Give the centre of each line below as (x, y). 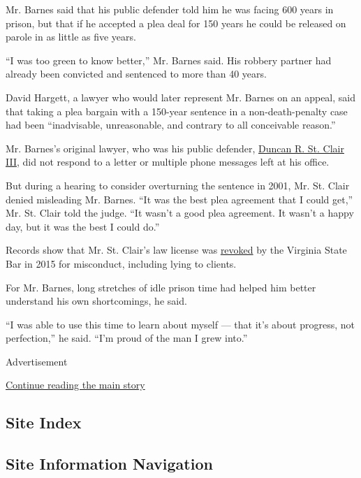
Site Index (44, 422)
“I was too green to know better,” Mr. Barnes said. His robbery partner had (169, 60)
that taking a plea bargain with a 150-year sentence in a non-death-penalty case (177, 111)
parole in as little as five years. (71, 37)
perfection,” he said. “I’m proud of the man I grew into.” (127, 338)
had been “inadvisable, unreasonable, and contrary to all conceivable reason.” (171, 125)
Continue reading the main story (75, 385)
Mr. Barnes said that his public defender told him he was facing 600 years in (170, 9)
